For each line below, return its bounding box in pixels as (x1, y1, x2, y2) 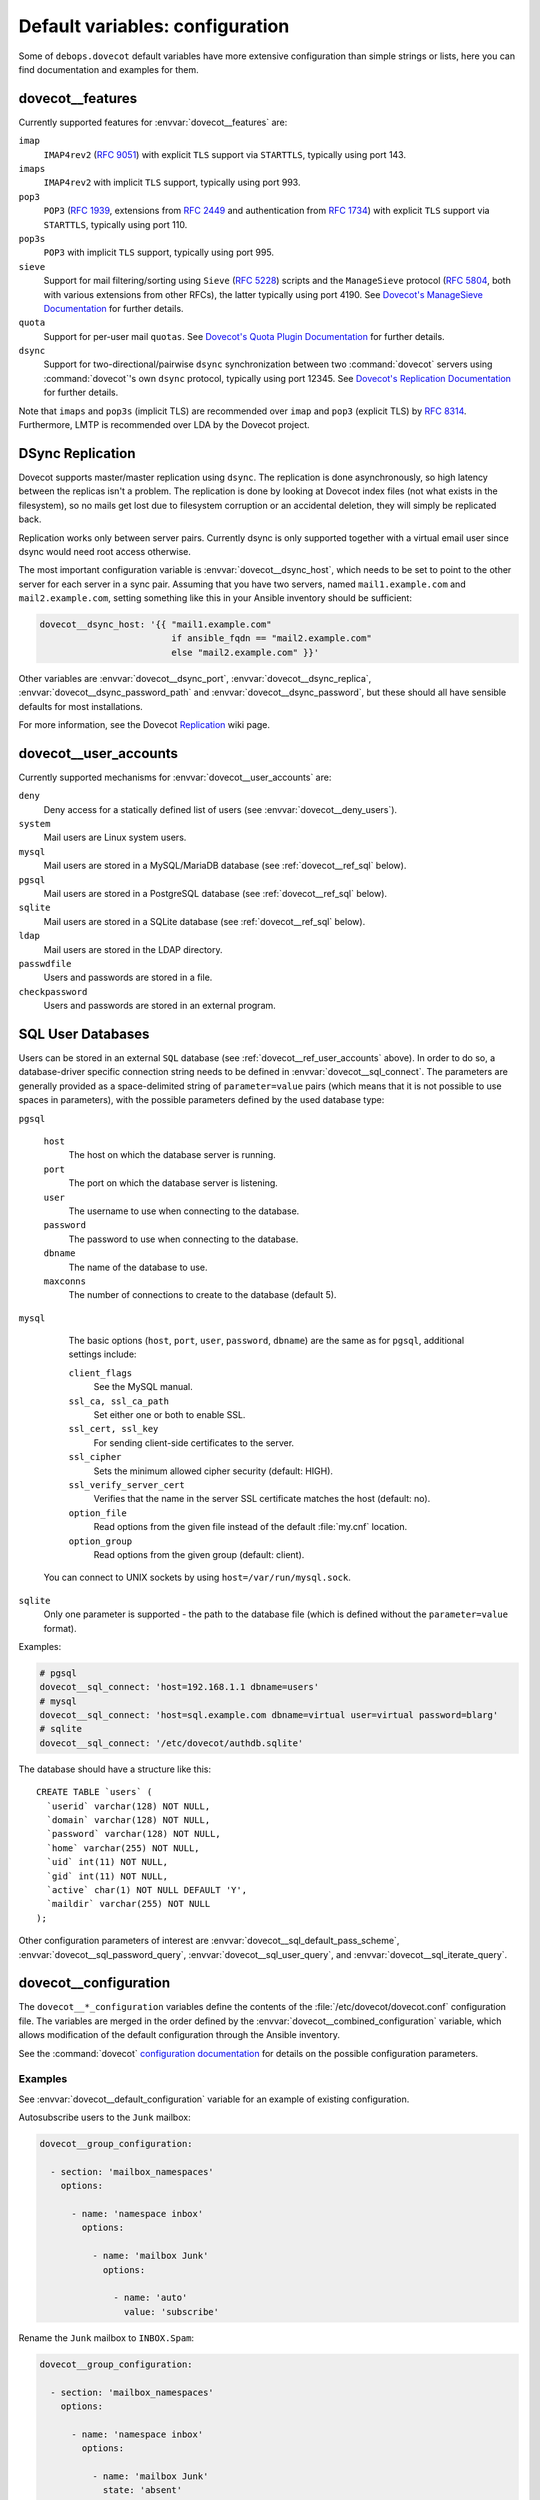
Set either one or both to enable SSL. (93, 1409, 246, 1421)
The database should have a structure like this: (18, 1763, 212, 1775)
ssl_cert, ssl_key (68, 1423, 159, 1435)
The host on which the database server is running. (68, 1149, 276, 1161)
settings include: (68, 1348, 137, 1360)
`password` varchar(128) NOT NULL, (46, 1828, 222, 1840)
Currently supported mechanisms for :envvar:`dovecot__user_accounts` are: (18, 771, 332, 783)
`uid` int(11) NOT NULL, (46, 1856, 169, 1868)
